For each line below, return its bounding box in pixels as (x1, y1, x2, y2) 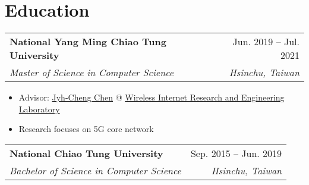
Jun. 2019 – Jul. (232, 35, 299, 49)
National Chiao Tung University (10, 146, 163, 160)
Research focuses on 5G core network (18, 123, 154, 135)
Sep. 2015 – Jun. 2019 (190, 146, 282, 160)
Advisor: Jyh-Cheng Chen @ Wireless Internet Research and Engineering (18, 91, 285, 104)
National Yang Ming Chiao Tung (10, 35, 167, 49)
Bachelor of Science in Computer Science (10, 163, 181, 177)
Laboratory (18, 102, 60, 115)
